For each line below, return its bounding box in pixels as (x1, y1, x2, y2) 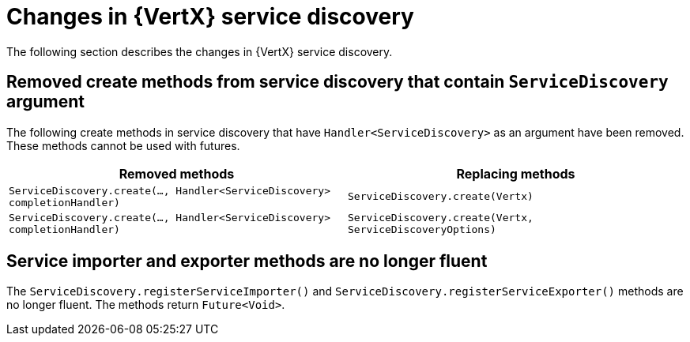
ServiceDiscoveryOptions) (348, 223, 496, 235)
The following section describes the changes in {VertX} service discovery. (6, 44, 393, 58)
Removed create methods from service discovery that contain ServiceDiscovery (6, 72, 669, 92)
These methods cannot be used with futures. (6, 138, 240, 152)
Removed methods (119, 165, 235, 182)
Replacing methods (456, 165, 575, 182)
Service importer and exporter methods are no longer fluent (6, 251, 488, 272)
